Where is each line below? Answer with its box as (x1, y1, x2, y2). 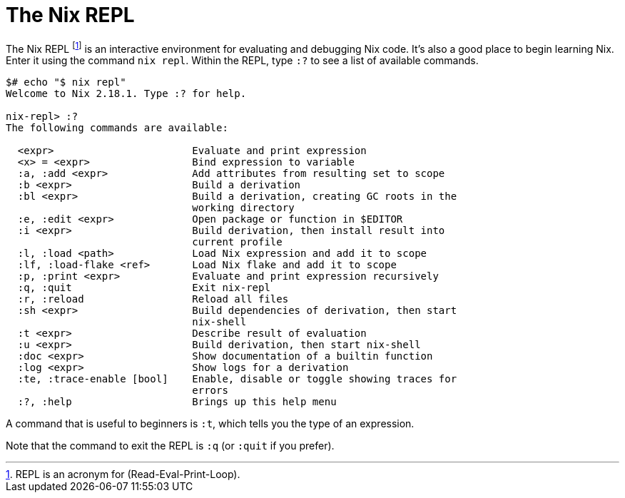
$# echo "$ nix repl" (6, 76, 126, 88)
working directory (192, 202, 295, 214)
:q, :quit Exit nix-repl (17, 282, 270, 294)
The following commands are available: (6, 122, 228, 134)
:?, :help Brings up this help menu (17, 396, 337, 408)
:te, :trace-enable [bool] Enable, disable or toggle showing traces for (17, 373, 457, 385)
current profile (192, 236, 283, 248)
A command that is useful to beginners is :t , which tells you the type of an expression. (6, 417, 415, 430)
